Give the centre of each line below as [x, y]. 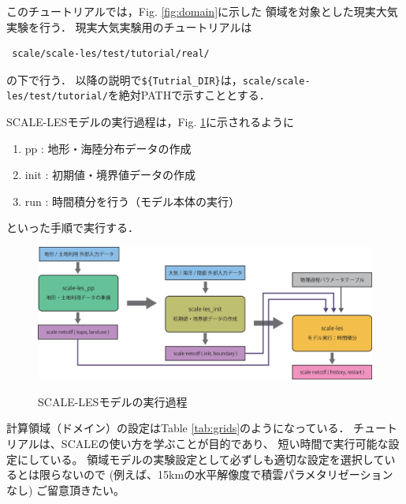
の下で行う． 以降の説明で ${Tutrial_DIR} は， [125, 79]
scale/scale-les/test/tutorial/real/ [111, 54]
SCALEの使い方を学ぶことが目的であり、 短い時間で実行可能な [225, 443]
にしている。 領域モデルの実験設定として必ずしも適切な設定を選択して [201, 459]
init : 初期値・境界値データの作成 [110, 175]
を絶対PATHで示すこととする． [189, 95]
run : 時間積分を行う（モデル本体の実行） [132, 201]
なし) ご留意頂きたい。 [66, 489]
